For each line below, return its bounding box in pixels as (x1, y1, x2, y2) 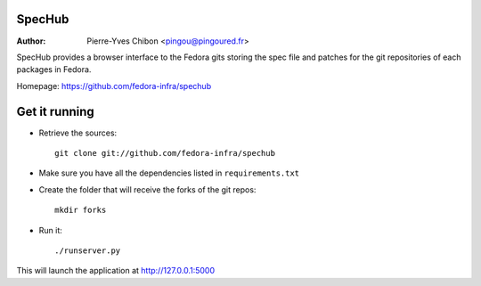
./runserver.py (54, 245, 121, 256)
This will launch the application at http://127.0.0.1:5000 (16, 266, 216, 276)
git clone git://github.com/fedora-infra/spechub (54, 148, 276, 158)
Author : (16, 36, 46, 46)
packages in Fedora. (16, 64, 92, 75)
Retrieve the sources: (38, 127, 118, 138)
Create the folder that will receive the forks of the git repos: (38, 184, 257, 195)
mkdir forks (54, 205, 107, 216)
